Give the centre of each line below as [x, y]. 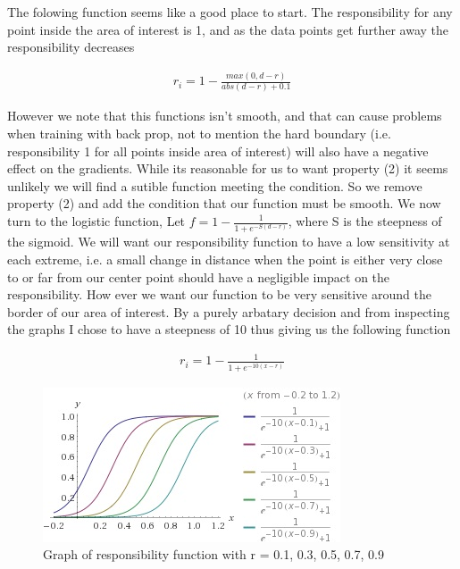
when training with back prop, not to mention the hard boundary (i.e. [199, 134]
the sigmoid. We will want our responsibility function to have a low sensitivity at [229, 242]
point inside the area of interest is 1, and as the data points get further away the [228, 29]
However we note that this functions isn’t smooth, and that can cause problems [225, 116]
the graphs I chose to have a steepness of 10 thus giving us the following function [229, 329]
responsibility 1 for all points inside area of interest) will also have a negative [218, 151]
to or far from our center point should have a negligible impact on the [199, 276]
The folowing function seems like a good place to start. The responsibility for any [230, 12]
